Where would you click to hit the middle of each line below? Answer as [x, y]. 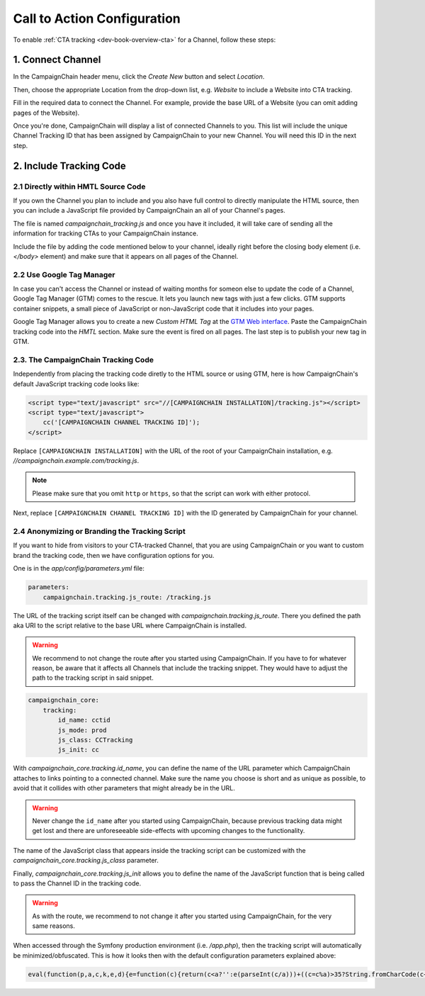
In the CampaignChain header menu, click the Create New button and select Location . [139, 77]
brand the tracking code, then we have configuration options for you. [114, 555]
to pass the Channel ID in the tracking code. [77, 883]
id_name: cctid [84, 720]
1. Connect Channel [57, 60]
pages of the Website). [46, 113]
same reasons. [54, 926]
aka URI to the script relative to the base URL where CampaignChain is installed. [130, 625]
